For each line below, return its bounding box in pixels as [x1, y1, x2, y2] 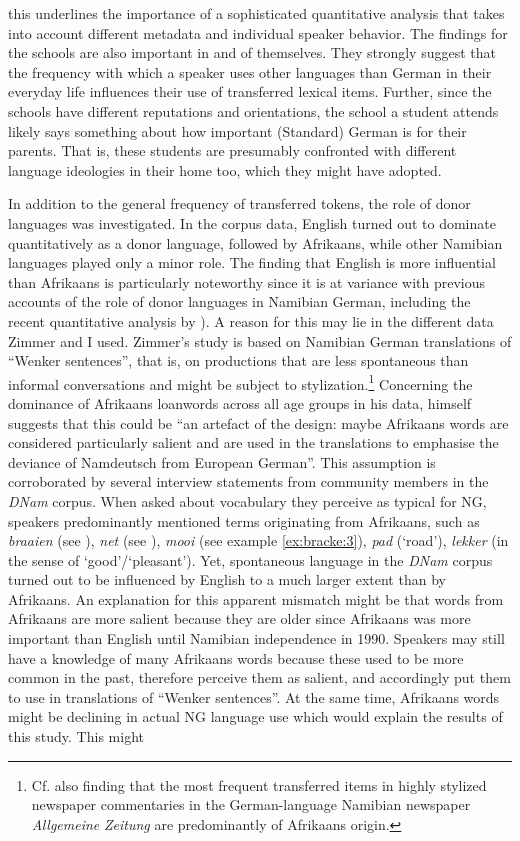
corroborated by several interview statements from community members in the [8, 471, 489, 492]
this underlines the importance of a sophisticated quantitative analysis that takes [8, 3, 505, 23]
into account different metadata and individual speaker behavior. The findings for [8, 22, 508, 43]
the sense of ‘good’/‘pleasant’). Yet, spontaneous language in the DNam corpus [8, 549, 493, 570]
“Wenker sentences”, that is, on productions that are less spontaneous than [8, 350, 469, 371]
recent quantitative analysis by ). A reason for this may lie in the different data [8, 310, 494, 331]
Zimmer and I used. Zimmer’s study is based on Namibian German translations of [8, 330, 512, 351]
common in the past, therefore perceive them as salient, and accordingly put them [8, 667, 511, 688]
